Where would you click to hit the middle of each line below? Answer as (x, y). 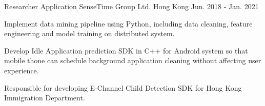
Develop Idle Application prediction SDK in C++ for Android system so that (126, 50)
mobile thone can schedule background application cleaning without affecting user (133, 60)
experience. (22, 70)
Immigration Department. (45, 98)
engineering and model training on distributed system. (89, 33)
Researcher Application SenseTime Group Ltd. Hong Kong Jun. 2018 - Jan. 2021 (131, 6)
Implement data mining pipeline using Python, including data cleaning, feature (128, 23)
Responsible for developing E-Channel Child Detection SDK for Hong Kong (123, 87)
